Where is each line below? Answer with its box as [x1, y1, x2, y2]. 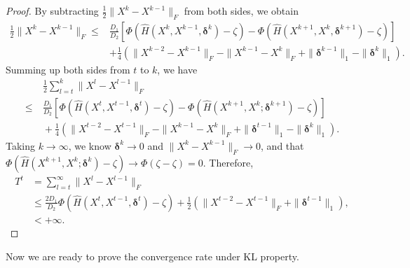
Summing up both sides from [6, 62, 130, 76]
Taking [6, 138, 36, 153]
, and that [261, 138, 304, 153]
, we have [157, 62, 198, 76]
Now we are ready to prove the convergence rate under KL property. [6, 248, 299, 263]
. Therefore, [203, 155, 254, 169]
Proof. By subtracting [6, 3, 99, 17]
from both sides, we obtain [184, 3, 299, 17]
